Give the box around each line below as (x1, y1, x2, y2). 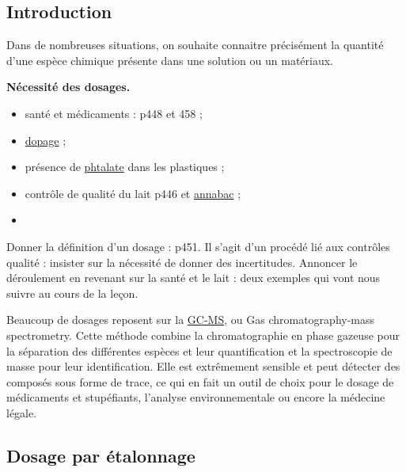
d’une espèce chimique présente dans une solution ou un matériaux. (6, 51, 333, 68)
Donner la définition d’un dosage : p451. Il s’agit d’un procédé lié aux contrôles (6, 238, 390, 254)
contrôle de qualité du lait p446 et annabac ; (25, 185, 241, 201)
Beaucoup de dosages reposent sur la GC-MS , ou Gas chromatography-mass (6, 311, 375, 328)
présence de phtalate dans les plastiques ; (25, 158, 225, 175)
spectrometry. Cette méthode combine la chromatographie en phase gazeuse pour (6, 326, 400, 343)
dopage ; (25, 131, 66, 148)
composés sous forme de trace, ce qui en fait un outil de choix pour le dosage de (6, 373, 394, 390)
